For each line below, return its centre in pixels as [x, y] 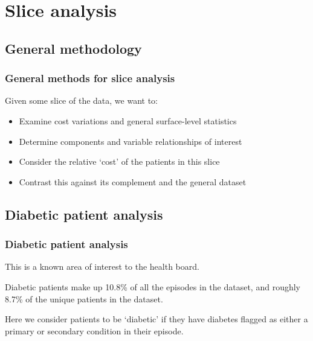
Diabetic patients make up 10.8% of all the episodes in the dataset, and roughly [153, 286]
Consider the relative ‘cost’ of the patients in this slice [119, 161]
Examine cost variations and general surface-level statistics [128, 120]
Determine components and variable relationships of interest [131, 141]
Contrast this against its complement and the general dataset [133, 181]
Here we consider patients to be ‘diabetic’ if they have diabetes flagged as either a [156, 319]
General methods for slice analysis [90, 78]
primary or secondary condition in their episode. [94, 330]
